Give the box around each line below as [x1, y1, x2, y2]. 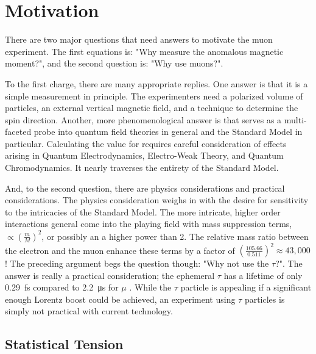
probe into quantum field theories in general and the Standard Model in [33, 125, 303, 138]
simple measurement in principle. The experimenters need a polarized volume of [5, 89, 303, 102]
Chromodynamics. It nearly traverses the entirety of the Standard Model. [5, 161, 279, 174]
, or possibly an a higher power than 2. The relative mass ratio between [41, 229, 309, 242]
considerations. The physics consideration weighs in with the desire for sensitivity [5, 193, 309, 206]
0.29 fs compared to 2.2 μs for [5, 281, 119, 294]
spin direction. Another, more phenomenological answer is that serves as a [5, 113, 282, 126]
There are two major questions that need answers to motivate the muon [5, 33, 273, 46]
